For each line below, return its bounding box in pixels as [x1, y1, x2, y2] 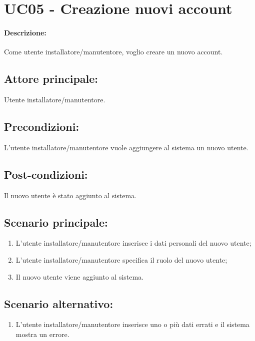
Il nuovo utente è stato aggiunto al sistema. [4, 190, 137, 200]
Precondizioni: [4, 118, 79, 134]
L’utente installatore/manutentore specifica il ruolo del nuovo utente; [15, 254, 227, 265]
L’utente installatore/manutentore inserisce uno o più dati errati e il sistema [15, 319, 249, 330]
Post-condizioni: [4, 166, 88, 182]
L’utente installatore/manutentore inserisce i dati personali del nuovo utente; [15, 238, 251, 248]
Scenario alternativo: [4, 296, 113, 311]
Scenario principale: [4, 214, 108, 230]
